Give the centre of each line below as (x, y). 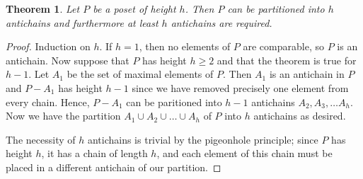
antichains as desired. (300, 116)
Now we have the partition (63, 116)
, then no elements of (185, 46)
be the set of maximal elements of (140, 74)
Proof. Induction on (48, 46)
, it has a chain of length (94, 153)
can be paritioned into (174, 102)
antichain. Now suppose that (68, 60)
